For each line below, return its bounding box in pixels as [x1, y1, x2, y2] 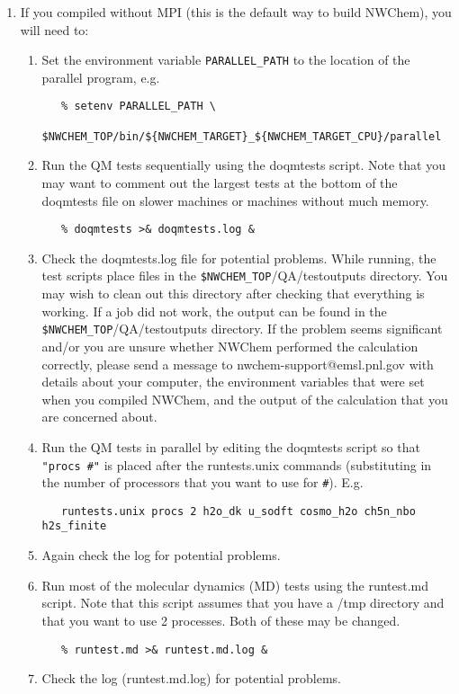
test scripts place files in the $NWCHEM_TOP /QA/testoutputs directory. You [41, 266, 448, 285]
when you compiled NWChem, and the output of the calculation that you [41, 389, 448, 408]
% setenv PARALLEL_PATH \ [61, 100, 216, 113]
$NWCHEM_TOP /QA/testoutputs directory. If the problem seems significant [41, 319, 443, 338]
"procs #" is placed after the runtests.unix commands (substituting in [41, 455, 432, 474]
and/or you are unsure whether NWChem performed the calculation [41, 336, 418, 355]
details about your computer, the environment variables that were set [41, 372, 425, 391]
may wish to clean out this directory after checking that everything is [41, 284, 425, 303]
